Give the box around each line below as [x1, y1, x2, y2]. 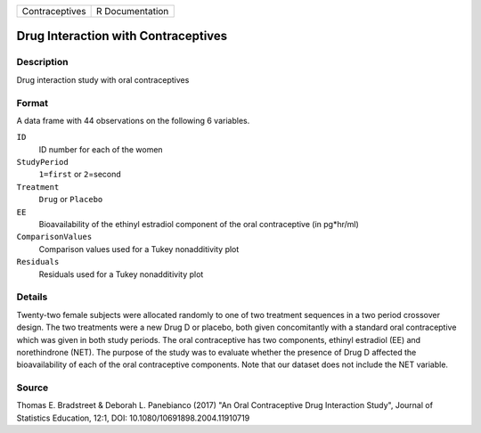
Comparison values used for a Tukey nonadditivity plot [38, 243, 240, 254]
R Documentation [96, 5, 169, 17]
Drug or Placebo [38, 194, 103, 205]
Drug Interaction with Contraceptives [16, 29, 228, 44]
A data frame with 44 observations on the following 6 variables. [16, 115, 250, 126]
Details [16, 290, 48, 303]
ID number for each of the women [38, 143, 164, 155]
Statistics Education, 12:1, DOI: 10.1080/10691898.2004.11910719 [16, 413, 250, 423]
